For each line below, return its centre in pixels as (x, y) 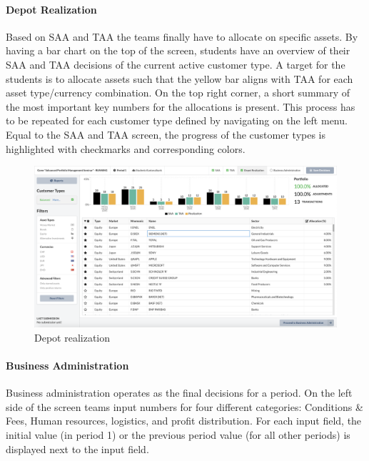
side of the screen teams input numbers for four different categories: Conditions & (184, 406)
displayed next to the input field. (77, 448)
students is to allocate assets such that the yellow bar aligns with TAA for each (180, 78)
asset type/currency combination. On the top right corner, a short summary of (178, 93)
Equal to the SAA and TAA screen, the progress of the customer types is (166, 134)
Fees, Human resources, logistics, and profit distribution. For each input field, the (184, 421)
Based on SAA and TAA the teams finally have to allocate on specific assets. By (182, 36)
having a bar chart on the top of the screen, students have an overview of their (178, 50)
